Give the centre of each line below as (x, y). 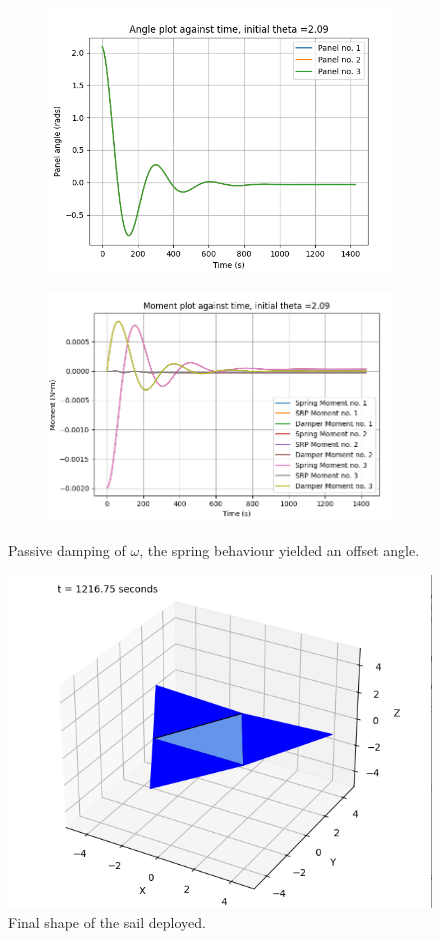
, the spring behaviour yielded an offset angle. (279, 550)
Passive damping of (67, 550)
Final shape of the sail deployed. (107, 921)
